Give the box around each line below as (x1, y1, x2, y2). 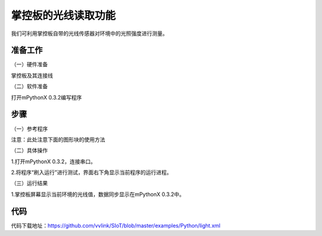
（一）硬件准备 (11, 61, 48, 68)
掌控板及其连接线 (11, 72, 53, 79)
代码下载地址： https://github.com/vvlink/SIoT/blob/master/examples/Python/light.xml (11, 222, 221, 229)
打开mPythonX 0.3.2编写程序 (11, 94, 82, 101)
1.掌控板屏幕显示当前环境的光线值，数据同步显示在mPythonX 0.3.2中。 (11, 191, 185, 198)
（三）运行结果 (11, 179, 48, 187)
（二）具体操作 (11, 147, 48, 154)
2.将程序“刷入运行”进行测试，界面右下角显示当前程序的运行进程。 (11, 169, 172, 176)
